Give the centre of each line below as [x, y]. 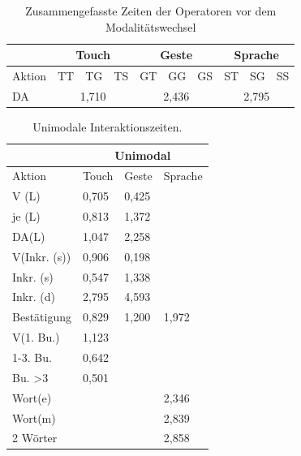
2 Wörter [35, 438]
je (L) [26, 216]
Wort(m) [34, 417]
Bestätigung [42, 317]
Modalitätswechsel [151, 26]
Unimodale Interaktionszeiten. [107, 126]
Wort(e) [32, 397]
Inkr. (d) [34, 297]
